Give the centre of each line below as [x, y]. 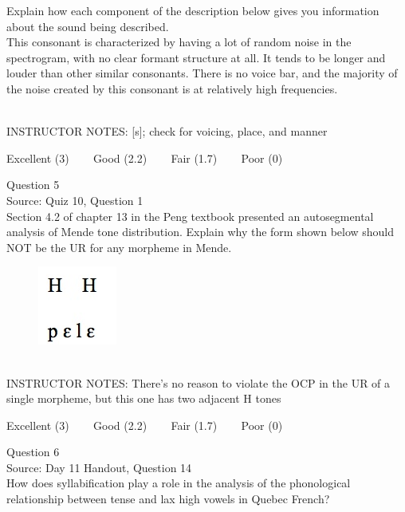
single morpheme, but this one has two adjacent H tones [144, 398]
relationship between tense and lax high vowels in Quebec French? [168, 499]
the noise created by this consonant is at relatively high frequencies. [172, 88]
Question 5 [33, 185]
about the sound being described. [88, 26]
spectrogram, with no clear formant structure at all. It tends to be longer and [196, 57]
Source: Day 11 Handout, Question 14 [99, 467]
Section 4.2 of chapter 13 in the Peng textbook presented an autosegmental [190, 216]
